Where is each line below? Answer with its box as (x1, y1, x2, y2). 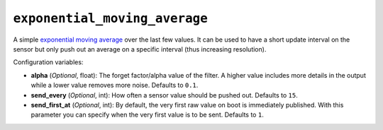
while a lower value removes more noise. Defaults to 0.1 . (30, 81, 199, 90)
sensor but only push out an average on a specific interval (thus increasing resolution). (13, 45, 267, 53)
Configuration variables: (13, 58, 84, 66)
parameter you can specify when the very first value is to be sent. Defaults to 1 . (30, 110, 264, 119)
